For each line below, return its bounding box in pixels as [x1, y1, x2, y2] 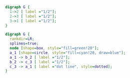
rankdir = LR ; [9, 37, 35, 41]
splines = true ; [9, 41, 39, 46]
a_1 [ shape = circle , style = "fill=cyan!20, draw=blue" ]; [9, 50, 126, 55]
